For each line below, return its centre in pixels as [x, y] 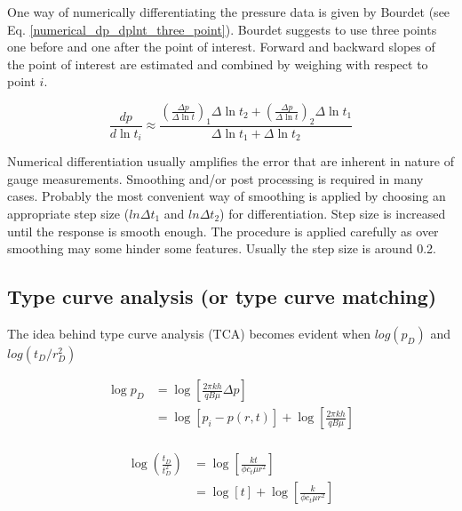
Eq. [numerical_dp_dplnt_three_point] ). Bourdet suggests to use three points [222, 29]
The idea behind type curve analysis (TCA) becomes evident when [189, 334]
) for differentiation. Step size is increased [333, 214]
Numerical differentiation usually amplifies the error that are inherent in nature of [231, 161]
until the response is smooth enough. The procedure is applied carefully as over [223, 231]
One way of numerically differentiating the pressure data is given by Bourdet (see [229, 12]
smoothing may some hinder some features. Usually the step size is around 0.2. [222, 248]
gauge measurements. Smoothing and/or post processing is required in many [215, 178]
